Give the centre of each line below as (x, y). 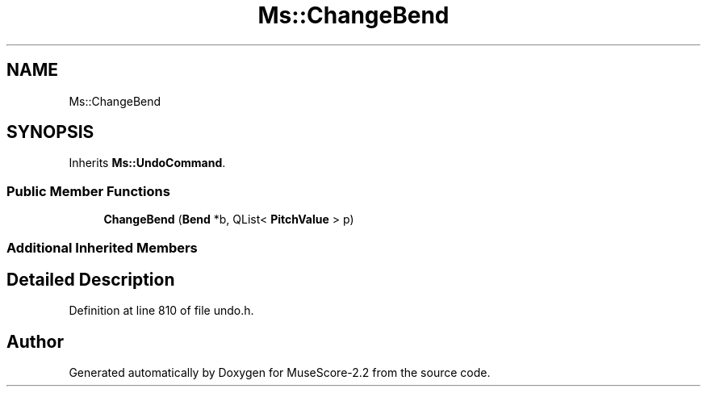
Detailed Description (91, 279)
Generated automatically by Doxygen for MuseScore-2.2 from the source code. (280, 373)
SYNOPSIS (50, 132)
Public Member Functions (88, 191)
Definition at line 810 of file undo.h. (161, 311)
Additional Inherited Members (102, 247)
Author (35, 341)
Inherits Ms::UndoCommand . (147, 163)
